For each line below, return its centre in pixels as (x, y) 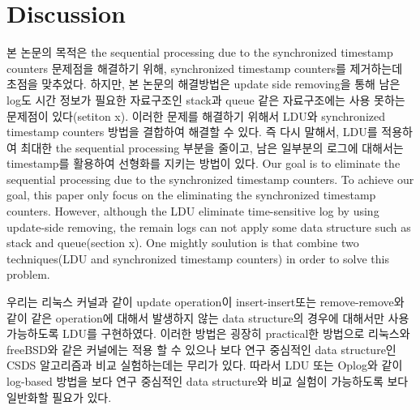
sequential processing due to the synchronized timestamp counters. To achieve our (210, 179)
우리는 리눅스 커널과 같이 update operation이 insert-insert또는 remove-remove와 (206, 302)
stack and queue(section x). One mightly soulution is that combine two (183, 243)
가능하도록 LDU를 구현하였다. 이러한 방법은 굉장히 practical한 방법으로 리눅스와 (208, 333)
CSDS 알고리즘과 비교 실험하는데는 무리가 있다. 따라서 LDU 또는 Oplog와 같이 (205, 365)
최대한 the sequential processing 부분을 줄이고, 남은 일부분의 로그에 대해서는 (212, 147)
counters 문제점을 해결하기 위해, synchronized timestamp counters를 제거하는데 (205, 68)
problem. (28, 274)
